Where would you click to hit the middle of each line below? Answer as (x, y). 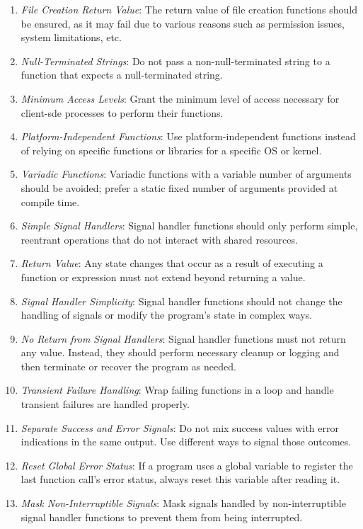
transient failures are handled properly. (105, 404)
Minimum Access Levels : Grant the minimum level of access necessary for (180, 98)
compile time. (50, 201)
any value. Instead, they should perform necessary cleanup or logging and (180, 352)
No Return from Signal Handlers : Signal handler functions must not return (183, 338)
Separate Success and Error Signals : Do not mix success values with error (180, 427)
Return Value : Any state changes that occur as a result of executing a (172, 263)
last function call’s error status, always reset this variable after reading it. (180, 479)
